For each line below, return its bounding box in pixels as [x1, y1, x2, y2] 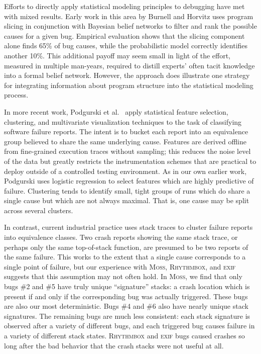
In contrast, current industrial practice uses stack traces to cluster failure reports [4, 222, 253, 232]
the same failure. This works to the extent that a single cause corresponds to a [4, 251, 246, 262]
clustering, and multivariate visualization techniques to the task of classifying [4, 116, 242, 127]
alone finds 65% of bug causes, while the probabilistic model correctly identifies [4, 40, 248, 51]
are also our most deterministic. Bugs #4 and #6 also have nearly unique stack [4, 301, 248, 311]
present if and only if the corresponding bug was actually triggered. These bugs [4, 291, 248, 301]
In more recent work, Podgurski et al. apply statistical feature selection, [4, 106, 228, 117]
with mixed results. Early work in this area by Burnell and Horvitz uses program [4, 11, 253, 21]
